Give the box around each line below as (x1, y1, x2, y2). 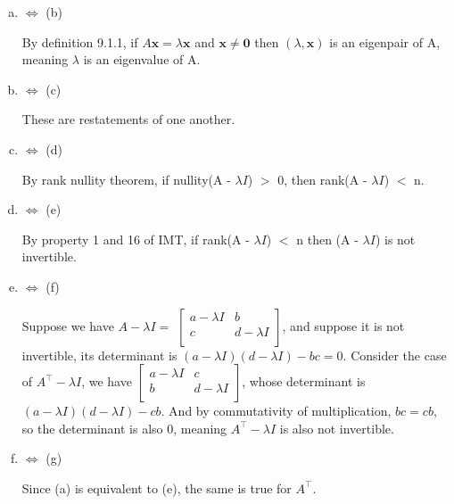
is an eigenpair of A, (329, 32, 441, 51)
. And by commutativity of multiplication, (161, 401, 392, 420)
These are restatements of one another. (21, 110, 235, 128)
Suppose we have (21, 316, 114, 335)
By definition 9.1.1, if (21, 32, 138, 51)
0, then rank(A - (277, 169, 367, 188)
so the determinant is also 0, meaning (21, 418, 227, 437)
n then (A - (296, 229, 359, 248)
